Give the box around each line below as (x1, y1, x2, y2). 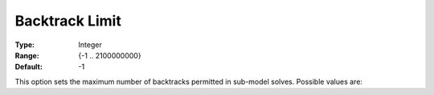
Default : (14, 62, 43, 72)
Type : (14, 40, 35, 49)
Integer (78, 40, 102, 49)
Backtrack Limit (14, 12, 122, 30)
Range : (14, 50, 39, 60)
